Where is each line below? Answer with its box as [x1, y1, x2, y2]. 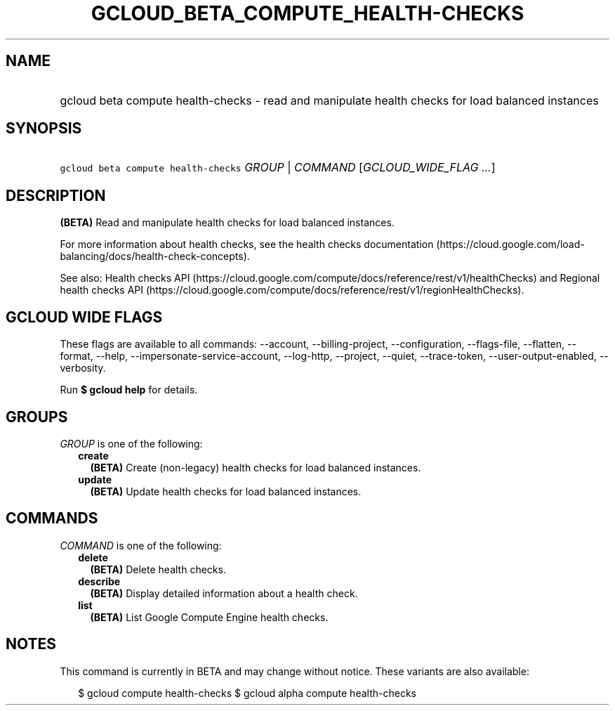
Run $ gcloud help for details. [60, 384, 198, 396]
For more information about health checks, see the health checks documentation [60, 238, 434, 251]
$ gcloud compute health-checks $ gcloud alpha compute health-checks [78, 686, 416, 699]
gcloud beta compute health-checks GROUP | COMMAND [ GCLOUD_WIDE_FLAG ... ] [60, 160, 496, 175]
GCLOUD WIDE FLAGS [6, 308, 163, 326]
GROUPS [6, 407, 68, 426]
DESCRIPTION [6, 186, 106, 204]
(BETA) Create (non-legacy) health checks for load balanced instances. [90, 461, 421, 474]
